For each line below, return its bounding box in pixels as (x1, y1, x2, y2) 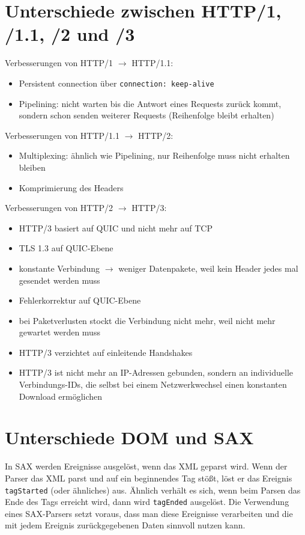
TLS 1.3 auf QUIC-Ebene (19, 242, 113, 254)
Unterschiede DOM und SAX (5, 425, 254, 450)
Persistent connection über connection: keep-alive (19, 76, 214, 89)
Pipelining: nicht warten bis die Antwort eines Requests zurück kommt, (19, 97, 282, 109)
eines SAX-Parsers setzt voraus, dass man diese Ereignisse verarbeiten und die (5, 507, 293, 519)
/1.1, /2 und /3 (5, 22, 135, 46)
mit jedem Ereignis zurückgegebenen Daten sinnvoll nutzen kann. (5, 519, 246, 531)
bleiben (19, 160, 46, 173)
